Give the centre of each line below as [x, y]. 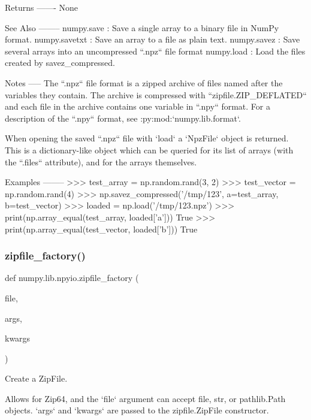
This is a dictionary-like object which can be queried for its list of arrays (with [149, 149]
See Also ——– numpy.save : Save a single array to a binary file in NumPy [142, 27]
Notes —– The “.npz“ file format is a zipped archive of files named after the [144, 82]
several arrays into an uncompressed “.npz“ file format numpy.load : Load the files [155, 51]
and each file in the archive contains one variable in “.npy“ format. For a [138, 106]
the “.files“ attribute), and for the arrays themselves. [101, 161]
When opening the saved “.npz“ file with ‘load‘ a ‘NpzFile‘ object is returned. [147, 138]
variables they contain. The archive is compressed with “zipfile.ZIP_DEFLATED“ [156, 94]
